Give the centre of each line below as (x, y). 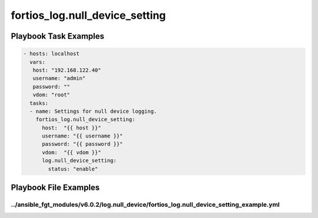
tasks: (39, 103)
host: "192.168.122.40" (67, 70)
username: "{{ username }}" (82, 136)
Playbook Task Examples (58, 36)
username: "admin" (59, 78)
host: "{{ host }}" (72, 128)
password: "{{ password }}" (82, 144)
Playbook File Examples (55, 188)
